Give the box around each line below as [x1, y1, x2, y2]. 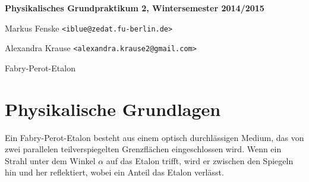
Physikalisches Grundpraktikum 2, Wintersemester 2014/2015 [5, 2, 264, 14]
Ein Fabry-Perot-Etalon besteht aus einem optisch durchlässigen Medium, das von [5, 131, 304, 143]
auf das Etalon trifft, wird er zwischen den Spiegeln [106, 154, 294, 167]
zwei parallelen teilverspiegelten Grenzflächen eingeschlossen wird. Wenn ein [5, 143, 282, 155]
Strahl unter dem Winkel [5, 154, 96, 167]
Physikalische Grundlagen [5, 96, 221, 121]
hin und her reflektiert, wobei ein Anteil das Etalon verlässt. [5, 166, 224, 178]
